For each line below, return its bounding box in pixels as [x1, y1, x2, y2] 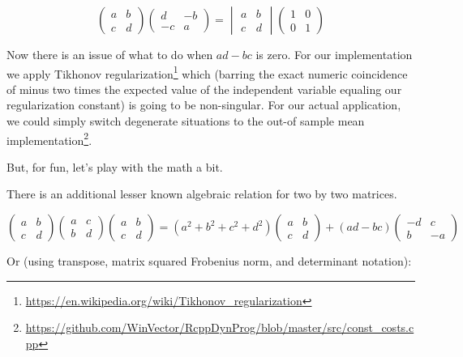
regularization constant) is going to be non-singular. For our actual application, [6, 96, 401, 113]
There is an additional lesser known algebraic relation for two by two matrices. [6, 185, 397, 202]
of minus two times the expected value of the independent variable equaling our [6, 80, 402, 97]
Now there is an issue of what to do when [6, 46, 213, 62]
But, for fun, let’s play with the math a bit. [6, 158, 223, 175]
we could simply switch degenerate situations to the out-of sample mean [6, 113, 365, 130]
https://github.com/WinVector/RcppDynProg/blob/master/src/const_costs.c [25, 319, 414, 336]
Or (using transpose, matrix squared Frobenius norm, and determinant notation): [6, 253, 412, 270]
